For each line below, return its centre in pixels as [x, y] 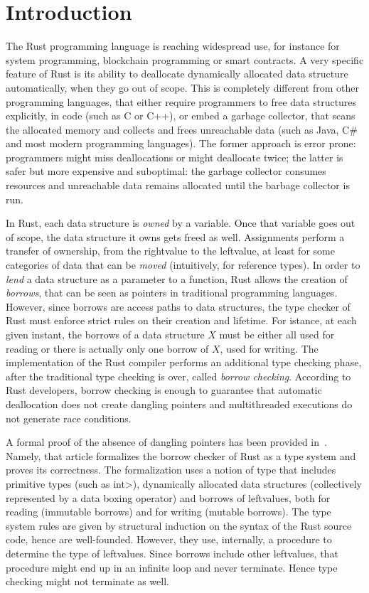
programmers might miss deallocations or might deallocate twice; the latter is [175, 157]
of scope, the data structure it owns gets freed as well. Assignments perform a [175, 236]
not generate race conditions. [69, 418]
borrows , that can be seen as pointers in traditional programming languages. [172, 293]
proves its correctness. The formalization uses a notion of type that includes [171, 470]
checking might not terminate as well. [87, 581]
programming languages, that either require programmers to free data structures [181, 101]
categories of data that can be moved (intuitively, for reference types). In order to [183, 265]
